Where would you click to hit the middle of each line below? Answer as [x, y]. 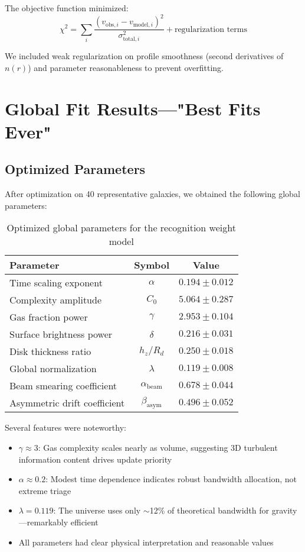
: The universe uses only [97, 510]
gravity [284, 510]
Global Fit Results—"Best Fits [133, 108]
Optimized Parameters [75, 169]
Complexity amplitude [56, 300]
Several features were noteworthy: [65, 427]
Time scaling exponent [56, 283]
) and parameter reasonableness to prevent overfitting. [126, 67]
